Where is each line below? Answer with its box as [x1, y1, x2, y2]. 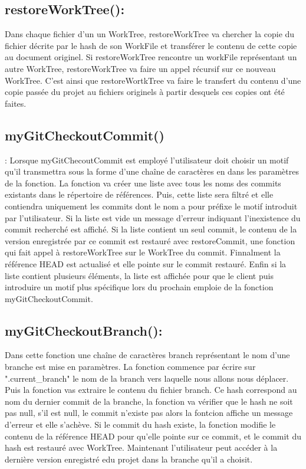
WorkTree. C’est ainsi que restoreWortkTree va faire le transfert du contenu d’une [5, 74, 301, 86]
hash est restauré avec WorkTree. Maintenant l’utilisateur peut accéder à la [5, 441, 278, 454]
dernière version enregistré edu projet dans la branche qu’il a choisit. [5, 452, 253, 465]
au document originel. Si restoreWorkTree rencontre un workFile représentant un [5, 51, 297, 63]
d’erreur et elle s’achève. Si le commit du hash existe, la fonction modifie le [5, 418, 276, 431]
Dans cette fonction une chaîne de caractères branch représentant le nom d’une [5, 349, 290, 361]
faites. [5, 97, 27, 109]
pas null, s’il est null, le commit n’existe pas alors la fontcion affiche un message [5, 406, 293, 419]
